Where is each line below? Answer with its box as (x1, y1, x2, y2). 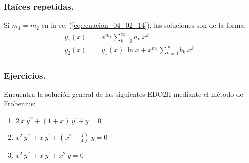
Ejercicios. (4, 69, 46, 81)
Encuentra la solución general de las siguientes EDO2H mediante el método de (4, 88, 243, 99)
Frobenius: (4, 98, 36, 109)
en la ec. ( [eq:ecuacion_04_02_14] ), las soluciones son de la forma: (41, 20, 246, 30)
